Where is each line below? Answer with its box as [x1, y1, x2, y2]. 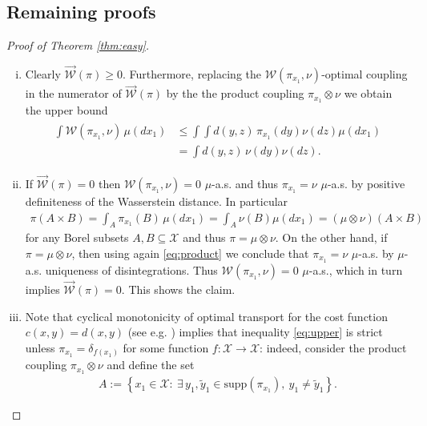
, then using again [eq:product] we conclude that [71, 245, 309, 262]
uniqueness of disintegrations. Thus [45, 261, 218, 278]
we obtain [344, 85, 393, 102]
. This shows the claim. [121, 281, 236, 298]
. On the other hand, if [275, 229, 388, 246]
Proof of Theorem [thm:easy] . [6, 37, 150, 54]
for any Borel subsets [25, 229, 129, 246]
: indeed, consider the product [260, 339, 407, 356]
